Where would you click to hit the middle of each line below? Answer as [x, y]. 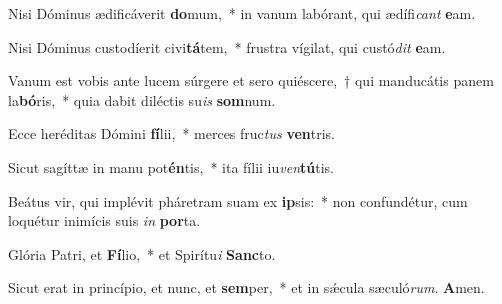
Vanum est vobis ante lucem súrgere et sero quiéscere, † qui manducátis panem [251, 80]
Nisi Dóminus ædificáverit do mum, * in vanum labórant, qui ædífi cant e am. [242, 13]
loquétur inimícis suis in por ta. [104, 220]
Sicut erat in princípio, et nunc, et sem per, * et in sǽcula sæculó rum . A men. [246, 287]
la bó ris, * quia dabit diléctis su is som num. [142, 99]
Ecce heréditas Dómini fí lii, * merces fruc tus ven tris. [171, 133]
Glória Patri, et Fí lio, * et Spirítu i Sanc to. [142, 253]
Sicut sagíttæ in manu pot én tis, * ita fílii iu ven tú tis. [171, 166]
